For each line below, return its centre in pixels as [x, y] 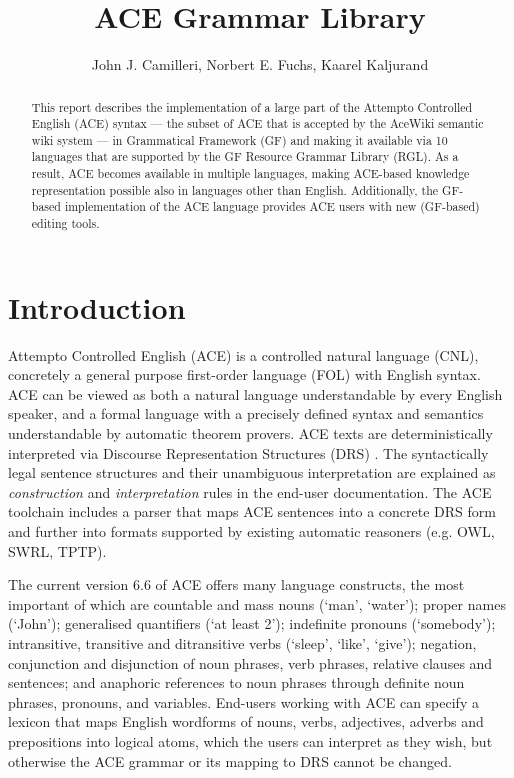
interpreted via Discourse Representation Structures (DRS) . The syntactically [248, 452]
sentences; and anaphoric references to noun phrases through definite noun [236, 682]
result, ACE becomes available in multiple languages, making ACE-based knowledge [250, 173]
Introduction [97, 306]
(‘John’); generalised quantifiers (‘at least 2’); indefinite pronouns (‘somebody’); [252, 623]
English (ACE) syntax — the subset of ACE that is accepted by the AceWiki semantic [257, 123]
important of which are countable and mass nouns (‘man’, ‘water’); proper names [257, 603]
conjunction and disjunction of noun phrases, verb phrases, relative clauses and [250, 662]
